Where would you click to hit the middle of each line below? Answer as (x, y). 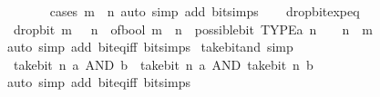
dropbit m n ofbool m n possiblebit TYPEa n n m (193, 29)
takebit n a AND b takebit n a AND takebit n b (163, 64)
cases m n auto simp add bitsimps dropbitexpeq (205, 11)
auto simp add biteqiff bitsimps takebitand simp (150, 47)
